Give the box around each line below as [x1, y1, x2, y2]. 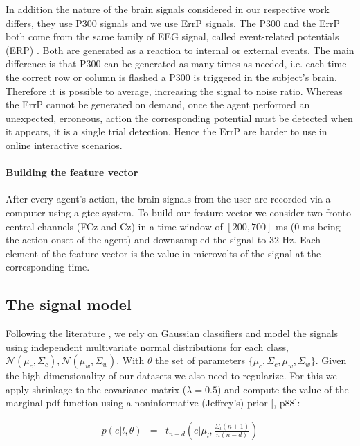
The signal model [6, 293, 132, 315]
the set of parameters [155, 353, 245, 368]
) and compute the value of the [217, 381, 349, 396]
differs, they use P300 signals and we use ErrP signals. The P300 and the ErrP [6, 15, 340, 30]
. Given [315, 353, 347, 368]
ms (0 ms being [275, 218, 341, 233]
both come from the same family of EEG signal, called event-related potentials [6, 29, 339, 44]
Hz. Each [282, 232, 321, 247]
